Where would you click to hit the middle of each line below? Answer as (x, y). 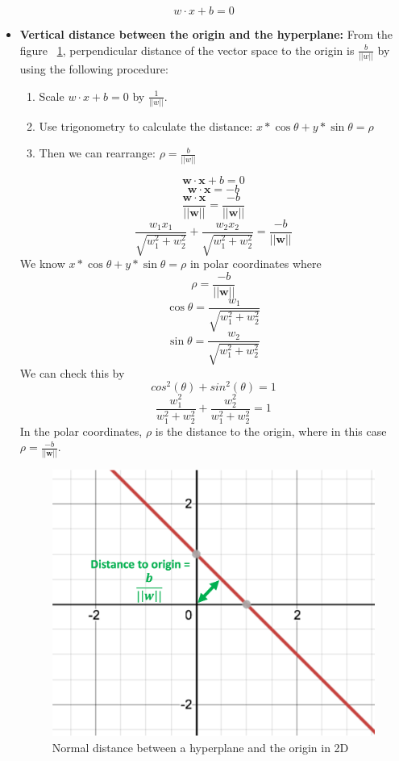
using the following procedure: (94, 68)
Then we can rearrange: (97, 153)
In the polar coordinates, (81, 431)
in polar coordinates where (256, 263)
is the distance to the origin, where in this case (271, 431)
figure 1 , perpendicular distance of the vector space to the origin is (187, 50)
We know (42, 263)
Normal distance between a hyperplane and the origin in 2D (200, 747)
